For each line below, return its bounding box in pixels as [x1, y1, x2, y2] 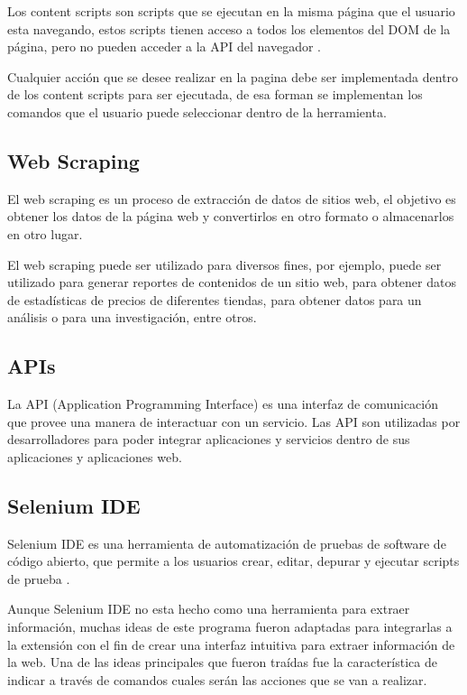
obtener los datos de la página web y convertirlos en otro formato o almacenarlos [7, 207, 454, 226]
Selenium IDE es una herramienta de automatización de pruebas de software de [7, 533, 446, 552]
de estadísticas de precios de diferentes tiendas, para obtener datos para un [7, 290, 422, 309]
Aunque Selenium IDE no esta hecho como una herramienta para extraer [7, 599, 410, 618]
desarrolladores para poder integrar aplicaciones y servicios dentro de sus [7, 430, 410, 449]
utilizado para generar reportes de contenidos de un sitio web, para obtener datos [7, 273, 456, 292]
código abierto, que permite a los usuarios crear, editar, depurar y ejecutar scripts [7, 551, 460, 570]
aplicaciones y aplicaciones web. [7, 447, 182, 466]
